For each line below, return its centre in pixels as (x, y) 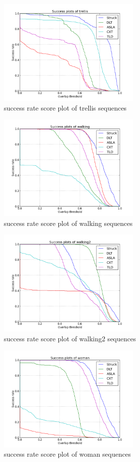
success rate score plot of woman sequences (67, 454)
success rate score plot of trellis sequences (65, 107)
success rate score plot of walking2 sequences (70, 338)
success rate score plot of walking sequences (68, 223)
